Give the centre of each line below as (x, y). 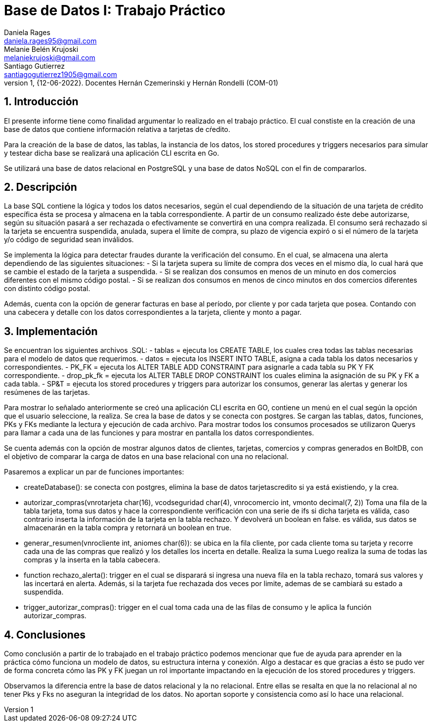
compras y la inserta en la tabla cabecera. (92, 560)
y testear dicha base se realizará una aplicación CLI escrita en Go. (112, 153)
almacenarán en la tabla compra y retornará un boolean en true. (128, 528)
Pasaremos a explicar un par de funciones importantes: (94, 472)
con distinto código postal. (47, 289)
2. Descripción (41, 187)
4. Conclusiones (45, 635)
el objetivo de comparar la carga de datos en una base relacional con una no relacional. (146, 457)
